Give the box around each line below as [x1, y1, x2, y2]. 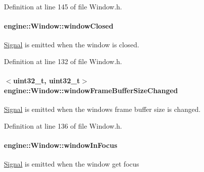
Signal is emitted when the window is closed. [4, 39, 139, 50]
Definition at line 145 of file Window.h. [4, 1, 122, 11]
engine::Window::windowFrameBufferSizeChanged [4, 85, 178, 95]
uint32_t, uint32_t [13, 75, 80, 86]
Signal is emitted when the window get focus [4, 158, 139, 169]
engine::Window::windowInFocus [4, 139, 118, 150]
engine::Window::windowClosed [4, 21, 114, 31]
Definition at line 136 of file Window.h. [4, 120, 122, 131]
